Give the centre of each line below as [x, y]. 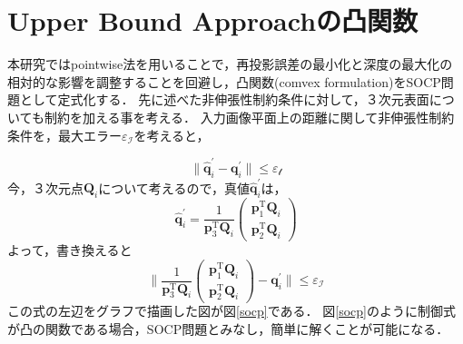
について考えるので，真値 [174, 187]
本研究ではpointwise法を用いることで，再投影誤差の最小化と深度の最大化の [230, 64]
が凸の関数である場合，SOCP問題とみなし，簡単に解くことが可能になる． [228, 329]
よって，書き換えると [70, 250]
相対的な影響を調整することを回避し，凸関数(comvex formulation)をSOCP [224, 81]
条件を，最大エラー [64, 135]
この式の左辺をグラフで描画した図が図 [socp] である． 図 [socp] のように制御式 [231, 311]
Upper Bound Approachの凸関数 [213, 20]
